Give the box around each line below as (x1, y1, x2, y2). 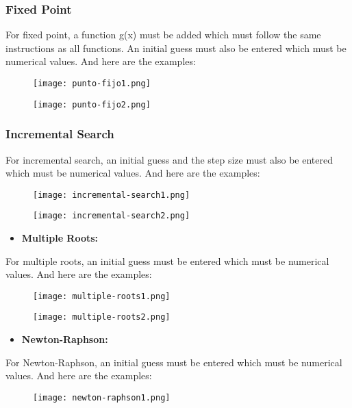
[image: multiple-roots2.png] (33, 312, 171, 322)
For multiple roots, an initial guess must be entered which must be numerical (5, 253, 329, 268)
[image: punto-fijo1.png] (33, 79, 151, 88)
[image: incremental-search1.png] (33, 190, 190, 200)
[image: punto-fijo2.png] (33, 99, 151, 110)
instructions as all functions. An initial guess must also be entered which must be (5, 40, 347, 55)
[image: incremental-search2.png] (33, 211, 190, 221)
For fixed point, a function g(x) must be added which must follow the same (5, 27, 321, 42)
